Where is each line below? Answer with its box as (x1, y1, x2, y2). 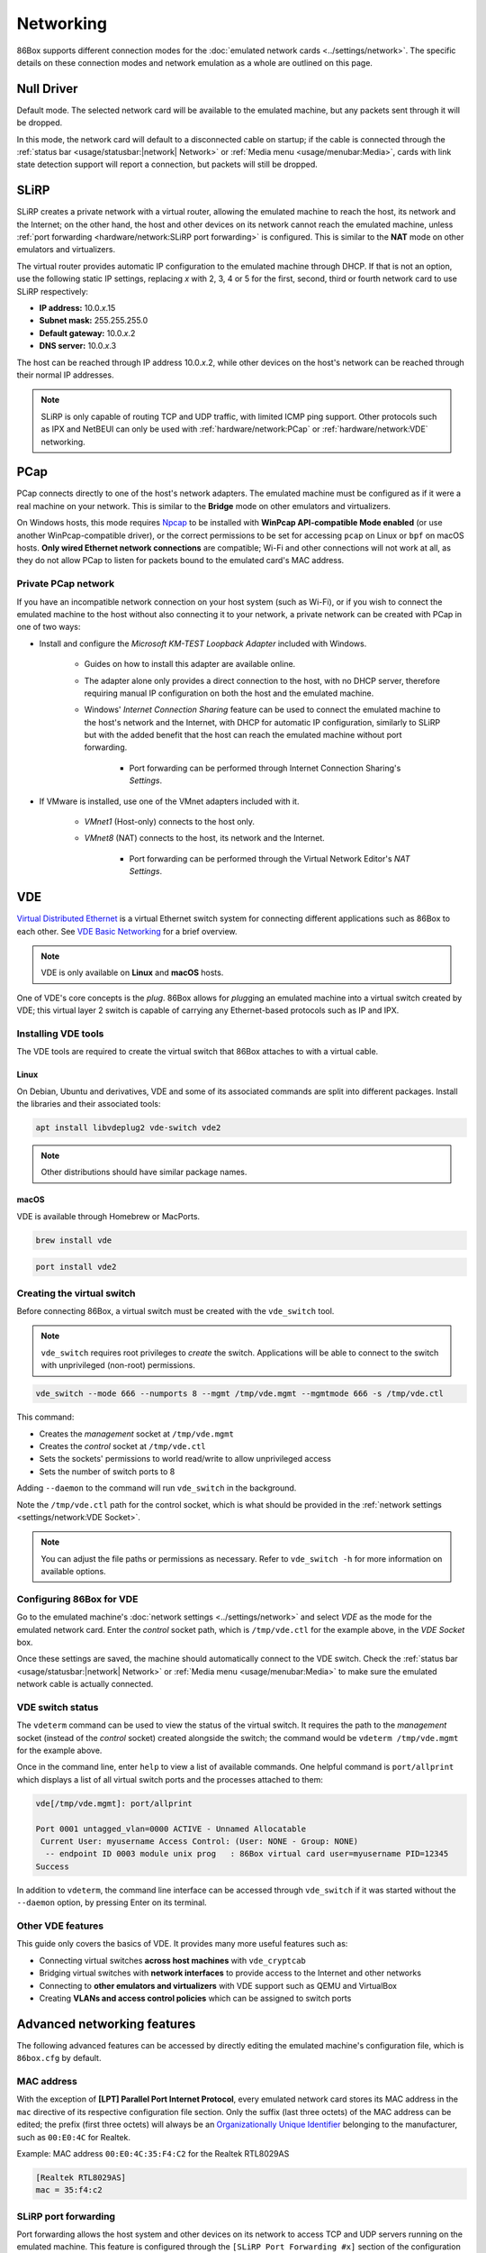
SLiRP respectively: (16, 286, 89, 296)
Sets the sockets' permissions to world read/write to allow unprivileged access (39, 1454, 332, 1464)
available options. (40, 1566, 107, 1577)
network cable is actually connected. (16, 1679, 154, 1690)
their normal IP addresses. (16, 369, 114, 380)
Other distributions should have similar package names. (40, 1167, 247, 1178)
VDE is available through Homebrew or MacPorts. (16, 1210, 201, 1221)
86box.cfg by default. (16, 2053, 102, 2064)
